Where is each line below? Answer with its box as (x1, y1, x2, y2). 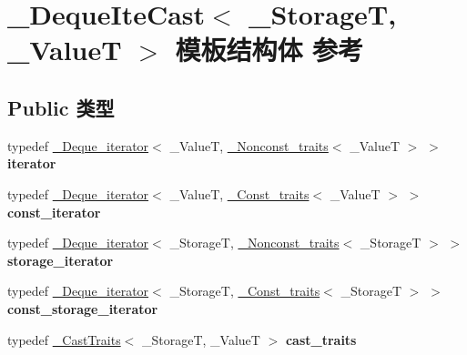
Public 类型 (7, 93, 115, 121)
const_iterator (7, 202, 101, 221)
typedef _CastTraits (7, 330, 121, 349)
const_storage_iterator (7, 299, 158, 318)
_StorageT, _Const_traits (169, 281, 320, 300)
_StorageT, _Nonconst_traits (169, 233, 340, 252)
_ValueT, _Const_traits (169, 184, 310, 203)
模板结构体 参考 (175, 31, 364, 68)
